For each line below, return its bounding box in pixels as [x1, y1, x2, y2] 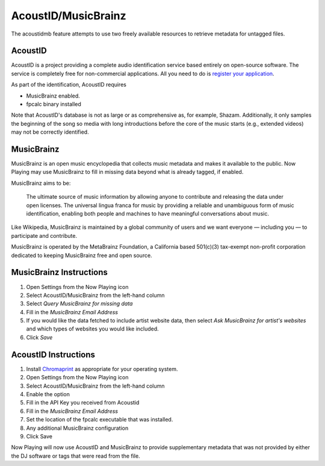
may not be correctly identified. [11, 128, 90, 135]
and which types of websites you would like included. [26, 325, 159, 332]
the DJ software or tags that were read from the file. [11, 452, 141, 459]
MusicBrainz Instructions [11, 267, 108, 278]
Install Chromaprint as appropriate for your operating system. [26, 365, 178, 373]
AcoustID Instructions [11, 349, 96, 359]
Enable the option [26, 390, 70, 397]
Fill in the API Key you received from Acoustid [26, 399, 140, 406]
